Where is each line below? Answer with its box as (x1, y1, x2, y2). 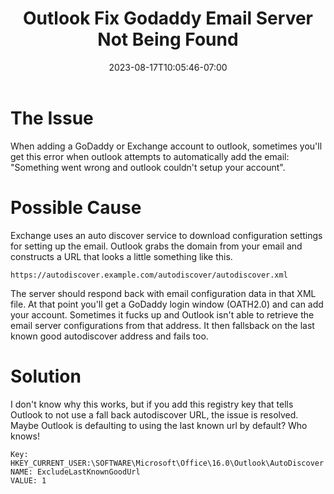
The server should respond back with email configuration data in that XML (10, 287, 317, 299)
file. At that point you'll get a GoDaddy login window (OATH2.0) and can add (10, 298, 324, 310)
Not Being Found (97, 28, 239, 51)
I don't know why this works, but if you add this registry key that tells (10, 398, 294, 410)
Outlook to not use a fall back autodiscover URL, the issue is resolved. (10, 408, 299, 421)
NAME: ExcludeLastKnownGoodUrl (10, 467, 141, 477)
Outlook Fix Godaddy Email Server (22, 7, 314, 30)
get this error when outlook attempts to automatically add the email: (10, 150, 290, 162)
